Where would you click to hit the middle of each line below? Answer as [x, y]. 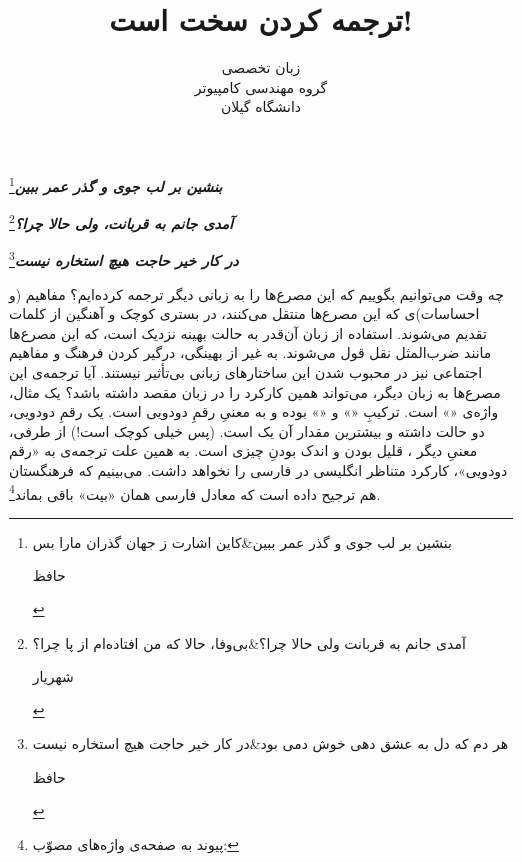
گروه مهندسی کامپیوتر [261, 86]
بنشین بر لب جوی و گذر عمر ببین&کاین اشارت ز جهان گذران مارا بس [242, 541]
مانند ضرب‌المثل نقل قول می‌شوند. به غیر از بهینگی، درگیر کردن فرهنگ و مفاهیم [250, 352]
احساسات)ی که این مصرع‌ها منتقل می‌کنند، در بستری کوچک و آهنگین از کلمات [244, 313]
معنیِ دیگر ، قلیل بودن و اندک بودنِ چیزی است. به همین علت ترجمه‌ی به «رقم [243, 450]
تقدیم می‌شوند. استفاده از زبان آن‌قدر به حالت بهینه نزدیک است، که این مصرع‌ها [248, 332]
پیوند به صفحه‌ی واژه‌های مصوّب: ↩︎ [135, 844]
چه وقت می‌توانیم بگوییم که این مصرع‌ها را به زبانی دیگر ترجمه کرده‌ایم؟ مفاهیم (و [257, 293]
